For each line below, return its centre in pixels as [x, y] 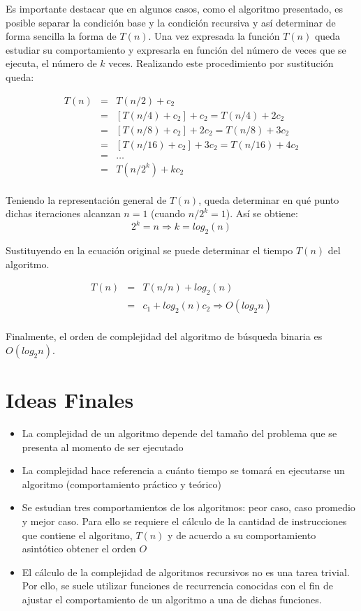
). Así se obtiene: [262, 213]
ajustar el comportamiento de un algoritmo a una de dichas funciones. [172, 599]
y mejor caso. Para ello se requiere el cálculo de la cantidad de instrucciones [184, 521]
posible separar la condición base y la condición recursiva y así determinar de [171, 22]
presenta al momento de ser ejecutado [103, 447]
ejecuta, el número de [51, 63]
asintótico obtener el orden [79, 549]
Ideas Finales [70, 400]
